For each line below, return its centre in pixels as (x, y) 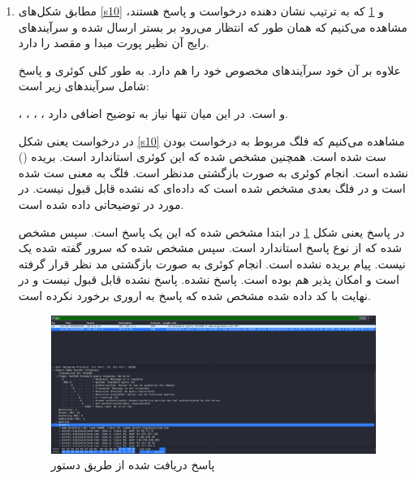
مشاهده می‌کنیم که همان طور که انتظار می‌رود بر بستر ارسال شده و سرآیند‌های (213, 26)
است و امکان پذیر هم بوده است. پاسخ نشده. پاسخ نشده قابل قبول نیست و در (209, 279)
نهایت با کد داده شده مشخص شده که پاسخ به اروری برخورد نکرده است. (194, 295)
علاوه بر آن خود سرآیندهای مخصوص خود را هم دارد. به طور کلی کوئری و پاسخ (209, 70)
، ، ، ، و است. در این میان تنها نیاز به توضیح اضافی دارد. (153, 113)
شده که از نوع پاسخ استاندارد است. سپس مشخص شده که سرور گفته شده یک (210, 248)
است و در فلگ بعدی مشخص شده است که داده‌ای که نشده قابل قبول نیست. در (212, 188)
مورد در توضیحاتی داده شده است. (101, 204)
